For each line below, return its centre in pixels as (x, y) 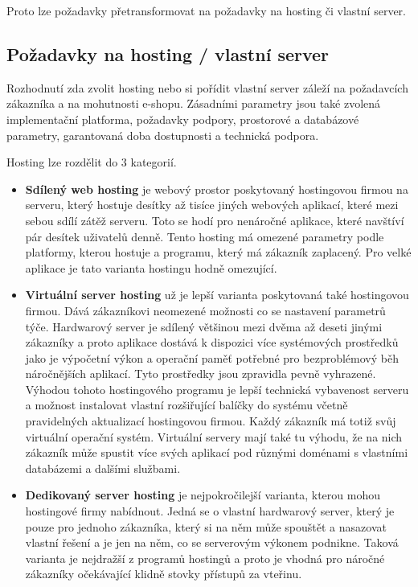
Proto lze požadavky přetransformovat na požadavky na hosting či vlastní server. (206, 10)
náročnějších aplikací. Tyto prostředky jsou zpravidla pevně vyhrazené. (201, 374)
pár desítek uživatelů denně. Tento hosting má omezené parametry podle (205, 236)
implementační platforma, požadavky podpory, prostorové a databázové (183, 119)
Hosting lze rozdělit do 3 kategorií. (92, 162)
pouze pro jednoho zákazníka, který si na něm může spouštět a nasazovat (206, 526)
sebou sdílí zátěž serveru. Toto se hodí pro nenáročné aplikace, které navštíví (215, 220)
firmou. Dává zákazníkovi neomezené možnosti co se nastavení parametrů (205, 310)
